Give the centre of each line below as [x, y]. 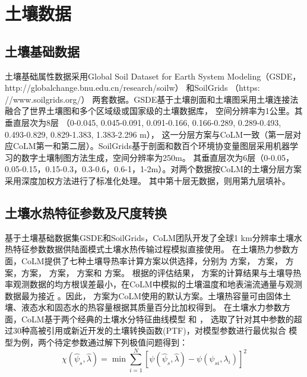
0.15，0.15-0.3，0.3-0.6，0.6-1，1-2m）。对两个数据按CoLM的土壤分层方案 [162, 169]
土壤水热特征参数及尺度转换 [86, 212]
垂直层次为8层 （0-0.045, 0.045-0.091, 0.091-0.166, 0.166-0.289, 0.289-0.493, [143, 122]
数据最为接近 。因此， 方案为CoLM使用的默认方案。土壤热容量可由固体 [144, 295]
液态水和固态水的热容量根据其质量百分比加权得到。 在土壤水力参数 [151, 307]
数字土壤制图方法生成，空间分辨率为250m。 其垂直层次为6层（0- [146, 157]
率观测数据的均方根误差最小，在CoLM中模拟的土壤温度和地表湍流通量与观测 [153, 284]
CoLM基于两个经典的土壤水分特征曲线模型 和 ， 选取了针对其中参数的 [157, 319]
